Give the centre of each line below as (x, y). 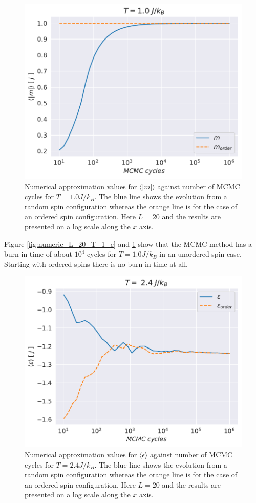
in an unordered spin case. (200, 254)
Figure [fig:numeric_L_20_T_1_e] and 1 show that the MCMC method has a (128, 244)
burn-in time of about (38, 254)
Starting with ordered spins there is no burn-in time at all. (96, 264)
